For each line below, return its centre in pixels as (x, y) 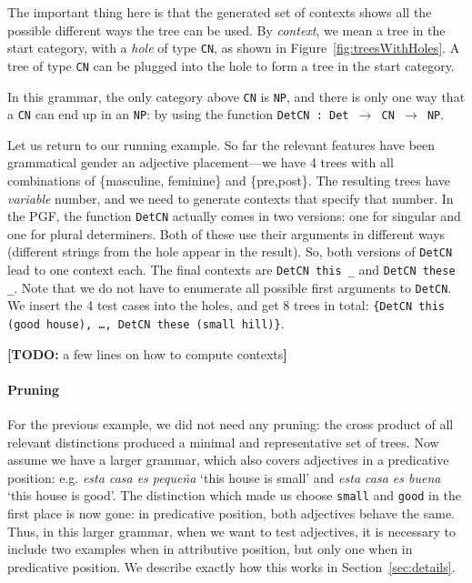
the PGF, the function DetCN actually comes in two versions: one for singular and (234, 216)
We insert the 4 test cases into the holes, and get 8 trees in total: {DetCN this (226, 305)
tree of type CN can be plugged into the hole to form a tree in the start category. (231, 65)
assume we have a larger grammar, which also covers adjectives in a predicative (228, 460)
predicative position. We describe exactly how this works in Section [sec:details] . (231, 566)
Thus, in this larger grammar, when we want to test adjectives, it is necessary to (231, 531)
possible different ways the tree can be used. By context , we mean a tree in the (226, 30)
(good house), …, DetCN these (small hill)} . (146, 323)
